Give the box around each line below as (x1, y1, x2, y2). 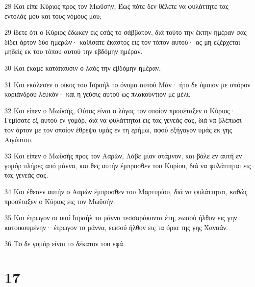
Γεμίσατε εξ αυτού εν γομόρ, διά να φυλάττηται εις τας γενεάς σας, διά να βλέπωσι (4, 115, 242, 125)
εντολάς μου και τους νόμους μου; (4, 10, 102, 21)
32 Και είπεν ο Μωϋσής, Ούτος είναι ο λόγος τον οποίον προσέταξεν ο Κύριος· (4, 105, 235, 115)
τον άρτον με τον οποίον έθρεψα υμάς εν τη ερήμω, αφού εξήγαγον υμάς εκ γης (4, 124, 232, 134)
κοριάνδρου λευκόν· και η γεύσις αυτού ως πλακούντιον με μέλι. (4, 89, 191, 99)
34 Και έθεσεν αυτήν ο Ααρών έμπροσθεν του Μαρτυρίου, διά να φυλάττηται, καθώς (4, 186, 248, 196)
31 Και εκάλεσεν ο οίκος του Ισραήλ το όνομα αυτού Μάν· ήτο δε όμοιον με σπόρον (4, 79, 251, 89)
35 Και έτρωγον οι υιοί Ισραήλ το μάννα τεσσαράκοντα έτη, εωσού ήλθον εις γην (4, 212, 237, 223)
